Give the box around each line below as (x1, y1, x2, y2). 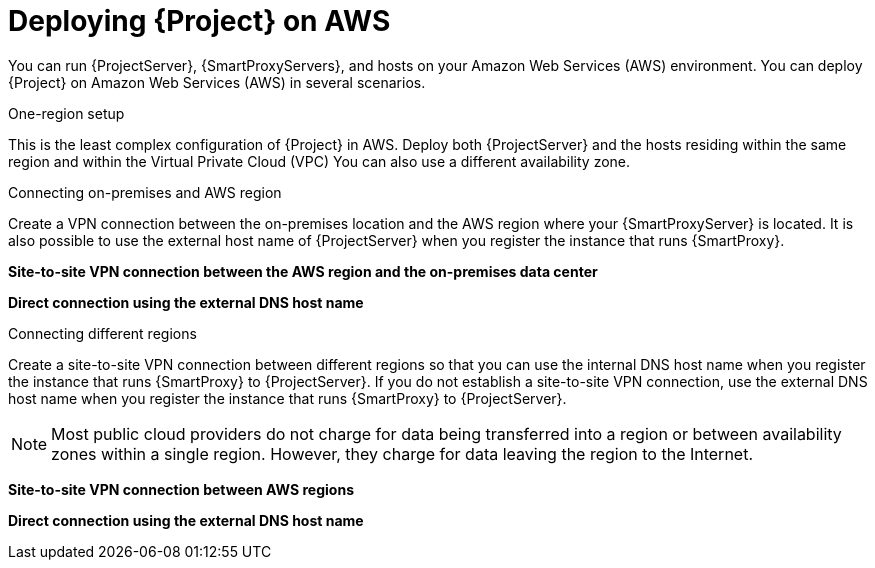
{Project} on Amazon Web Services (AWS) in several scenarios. (8, 73, 426, 91)
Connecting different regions (8, 324, 197, 342)
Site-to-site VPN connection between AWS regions (8, 480, 354, 498)
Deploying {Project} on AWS (8, 4, 391, 38)
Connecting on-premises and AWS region (8, 183, 282, 201)
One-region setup (8, 104, 125, 122)
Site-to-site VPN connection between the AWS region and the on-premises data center (8, 262, 598, 280)
